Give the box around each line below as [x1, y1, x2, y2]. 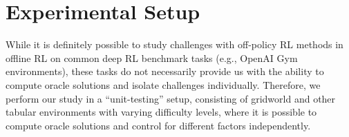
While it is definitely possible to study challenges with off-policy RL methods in [6, 37, 343, 52]
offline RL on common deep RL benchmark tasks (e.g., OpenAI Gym [6, 50, 298, 65]
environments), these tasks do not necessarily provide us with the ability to [6, 64, 324, 78]
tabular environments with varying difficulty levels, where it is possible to [6, 105, 317, 119]
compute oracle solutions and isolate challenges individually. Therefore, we [6, 77, 321, 92]
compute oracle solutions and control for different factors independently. [6, 118, 311, 132]
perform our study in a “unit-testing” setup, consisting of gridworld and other [6, 91, 336, 105]
